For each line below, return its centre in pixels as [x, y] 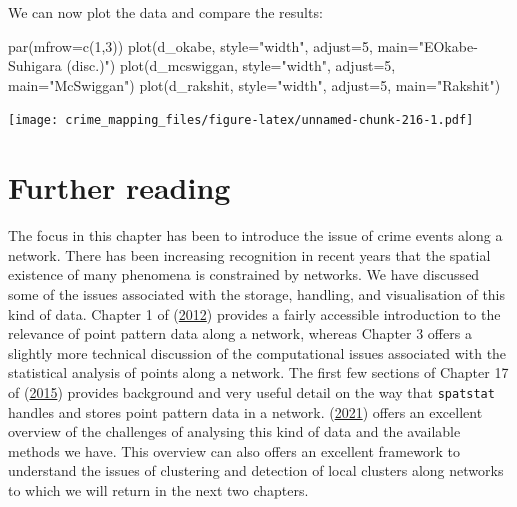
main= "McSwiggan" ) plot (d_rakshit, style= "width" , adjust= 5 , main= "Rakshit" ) [254, 84]
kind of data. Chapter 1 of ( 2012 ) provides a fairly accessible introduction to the [254, 313]
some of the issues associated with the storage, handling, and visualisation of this [257, 293]
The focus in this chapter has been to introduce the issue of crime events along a [255, 235]
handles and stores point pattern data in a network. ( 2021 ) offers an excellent [245, 411]
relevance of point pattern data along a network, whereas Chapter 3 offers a [240, 333]
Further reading [119, 187]
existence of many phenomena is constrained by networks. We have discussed [244, 274]
